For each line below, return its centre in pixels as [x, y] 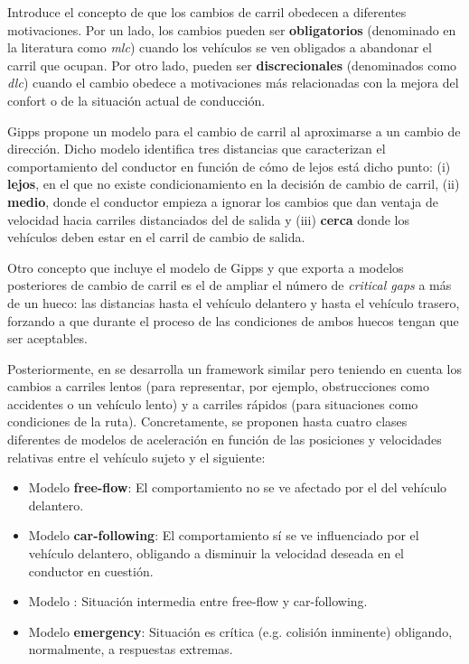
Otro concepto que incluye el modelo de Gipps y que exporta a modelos [206, 267]
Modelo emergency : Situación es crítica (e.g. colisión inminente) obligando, [240, 631]
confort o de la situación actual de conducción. [136, 100]
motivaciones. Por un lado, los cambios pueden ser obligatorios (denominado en [232, 29]
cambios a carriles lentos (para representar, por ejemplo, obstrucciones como [219, 386]
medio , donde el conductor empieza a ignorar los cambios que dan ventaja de [223, 201]
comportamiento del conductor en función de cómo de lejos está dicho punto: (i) [229, 166]
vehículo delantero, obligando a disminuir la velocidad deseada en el [216, 553]
